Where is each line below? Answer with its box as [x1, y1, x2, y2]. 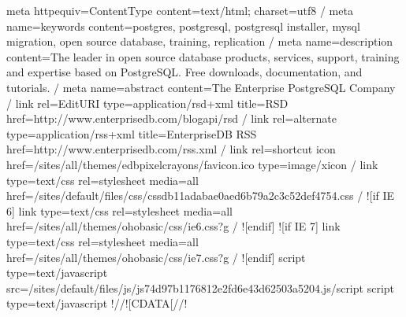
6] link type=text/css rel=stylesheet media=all [6, 202, 233, 219]
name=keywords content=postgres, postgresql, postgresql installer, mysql [6, 17, 360, 34]
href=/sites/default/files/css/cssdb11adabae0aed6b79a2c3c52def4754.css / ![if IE [6, 187, 395, 204]
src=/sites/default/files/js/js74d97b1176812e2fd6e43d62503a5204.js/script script [6, 279, 394, 296]
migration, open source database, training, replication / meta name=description [6, 33, 393, 50]
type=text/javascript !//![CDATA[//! [6, 295, 188, 311]
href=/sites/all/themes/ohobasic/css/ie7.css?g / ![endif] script [6, 249, 306, 265]
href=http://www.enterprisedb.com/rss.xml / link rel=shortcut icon [6, 141, 336, 157]
